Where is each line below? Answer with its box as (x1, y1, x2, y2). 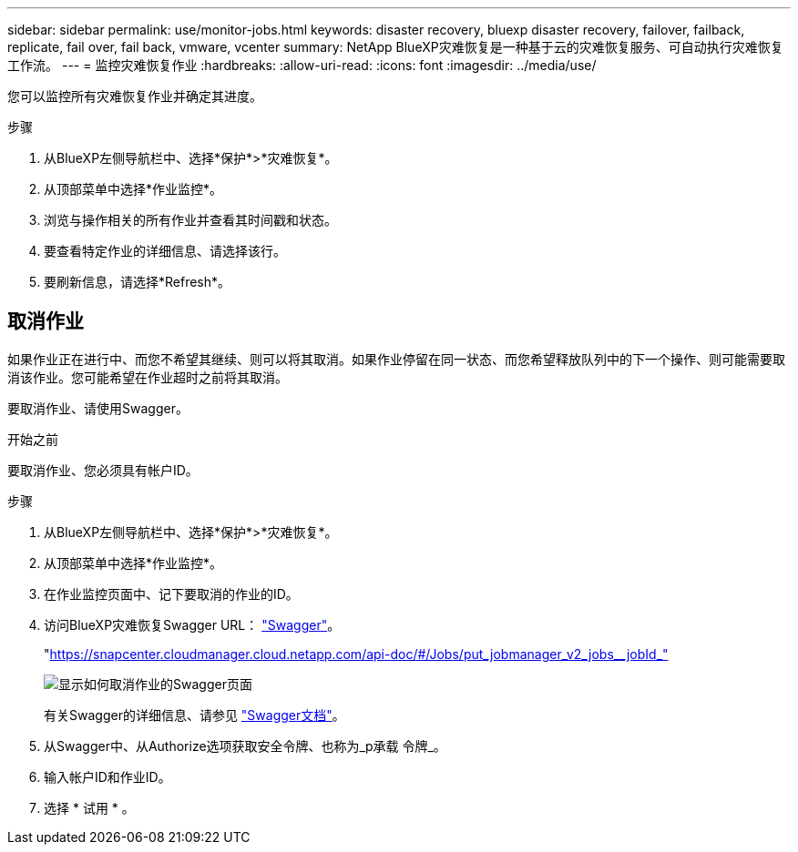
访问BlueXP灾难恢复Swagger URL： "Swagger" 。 (44, 616, 341, 633)
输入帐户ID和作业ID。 (44, 768, 171, 785)
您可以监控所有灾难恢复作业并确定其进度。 (7, 88, 262, 104)
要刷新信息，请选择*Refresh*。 (44, 274, 231, 289)
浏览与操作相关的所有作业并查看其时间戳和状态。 (44, 212, 337, 228)
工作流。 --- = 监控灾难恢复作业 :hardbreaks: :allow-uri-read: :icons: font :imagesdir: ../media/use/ (7, 57, 597, 73)
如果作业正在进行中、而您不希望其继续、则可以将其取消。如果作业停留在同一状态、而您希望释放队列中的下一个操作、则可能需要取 (7, 350, 785, 367)
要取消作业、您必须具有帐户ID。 (7, 461, 199, 478)
